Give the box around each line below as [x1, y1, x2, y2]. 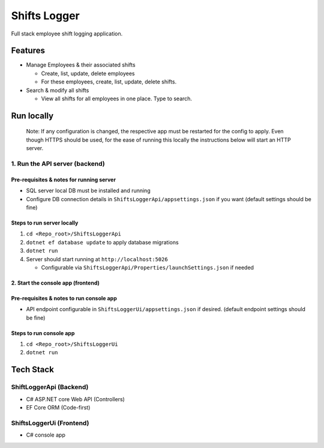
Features [11, 46, 45, 56]
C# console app [26, 431, 65, 438]
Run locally [11, 110, 54, 121]
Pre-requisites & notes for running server [11, 176, 116, 183]
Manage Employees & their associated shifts [26, 61, 136, 68]
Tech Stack [11, 365, 54, 375]
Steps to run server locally [11, 219, 79, 226]
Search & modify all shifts [26, 86, 89, 94]
